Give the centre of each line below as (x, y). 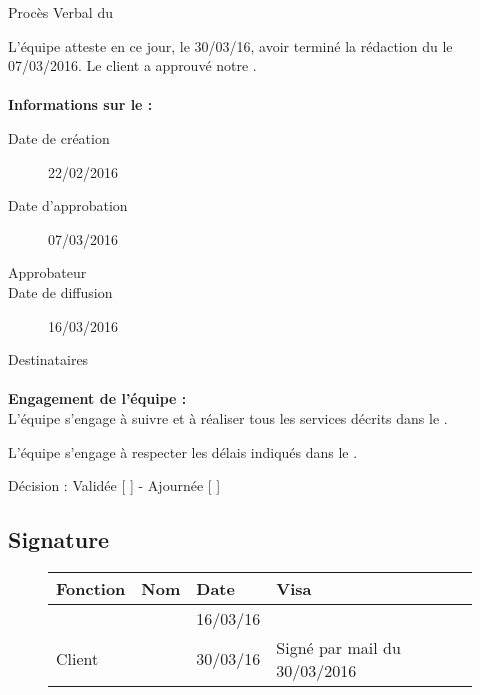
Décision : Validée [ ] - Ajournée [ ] (114, 485)
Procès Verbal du (60, 12)
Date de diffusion (60, 291)
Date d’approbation (68, 205)
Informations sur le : (80, 104)
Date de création (59, 137)
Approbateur (47, 272)
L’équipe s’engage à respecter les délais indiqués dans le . (183, 451)
